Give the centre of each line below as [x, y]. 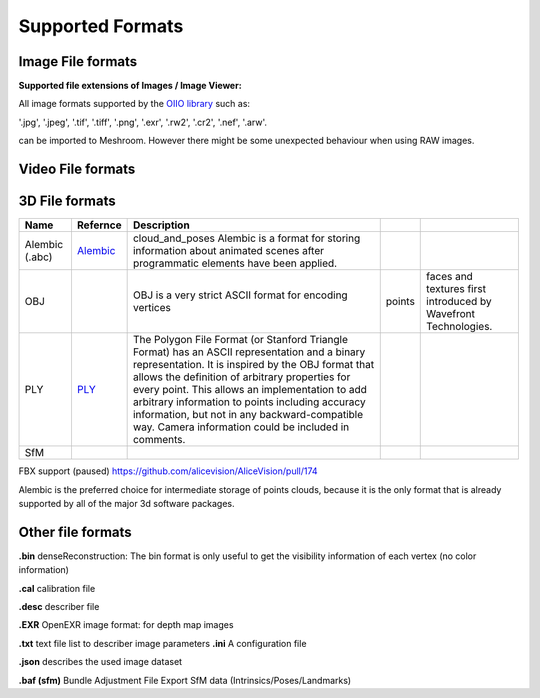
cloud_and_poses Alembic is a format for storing [246, 238]
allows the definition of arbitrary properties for [241, 377]
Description [161, 225]
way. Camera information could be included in [241, 427]
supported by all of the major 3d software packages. [126, 503]
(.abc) [38, 257]
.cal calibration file [57, 588]
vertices [152, 308]
